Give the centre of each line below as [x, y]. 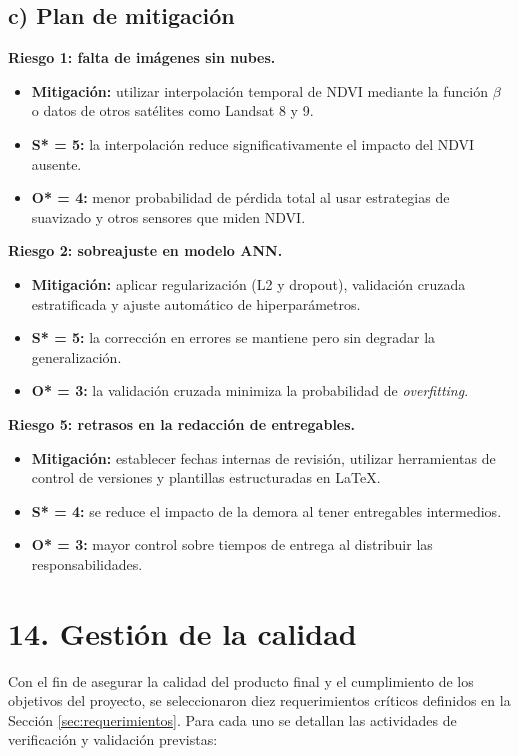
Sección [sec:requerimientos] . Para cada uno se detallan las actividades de [232, 719]
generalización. [76, 356]
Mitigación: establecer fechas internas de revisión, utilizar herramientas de [263, 457]
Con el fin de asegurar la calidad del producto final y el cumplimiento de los [241, 680]
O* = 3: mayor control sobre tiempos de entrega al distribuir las [232, 544]
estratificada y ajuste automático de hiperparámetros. [196, 303]
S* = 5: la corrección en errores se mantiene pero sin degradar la [233, 337]
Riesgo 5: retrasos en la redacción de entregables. [182, 423]
